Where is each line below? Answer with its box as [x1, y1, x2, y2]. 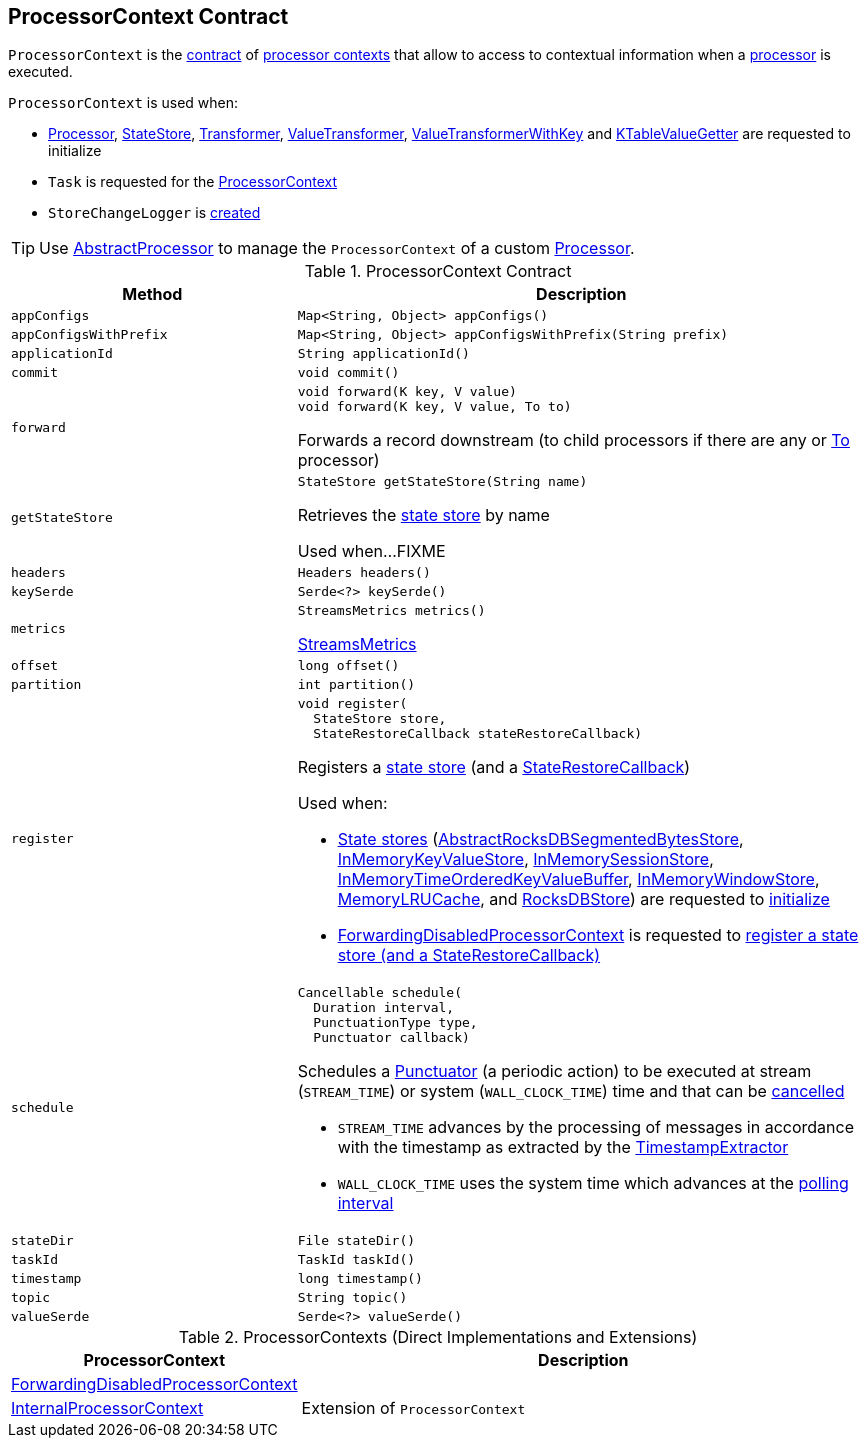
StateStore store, [313, 711, 447, 727]
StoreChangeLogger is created [48, 204, 261, 222]
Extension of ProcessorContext [301, 1398, 526, 1419]
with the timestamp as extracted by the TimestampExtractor [337, 1137, 789, 1158]
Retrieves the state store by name [297, 505, 550, 526]
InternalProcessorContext [11, 1398, 204, 1419]
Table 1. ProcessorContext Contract [304, 261, 572, 282]
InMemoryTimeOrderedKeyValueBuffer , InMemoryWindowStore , [337, 869, 820, 890]
